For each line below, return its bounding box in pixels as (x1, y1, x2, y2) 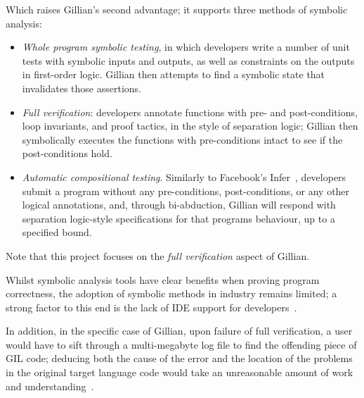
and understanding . (6, 378, 94, 393)
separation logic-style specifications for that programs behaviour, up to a (22, 211, 335, 225)
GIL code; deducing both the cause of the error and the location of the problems (6, 351, 353, 366)
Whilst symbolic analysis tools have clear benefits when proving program (6, 272, 320, 287)
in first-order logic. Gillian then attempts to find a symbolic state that (22, 67, 325, 82)
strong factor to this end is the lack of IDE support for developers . (6, 299, 297, 314)
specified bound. (22, 225, 92, 240)
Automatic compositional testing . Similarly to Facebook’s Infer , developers (22, 169, 346, 184)
